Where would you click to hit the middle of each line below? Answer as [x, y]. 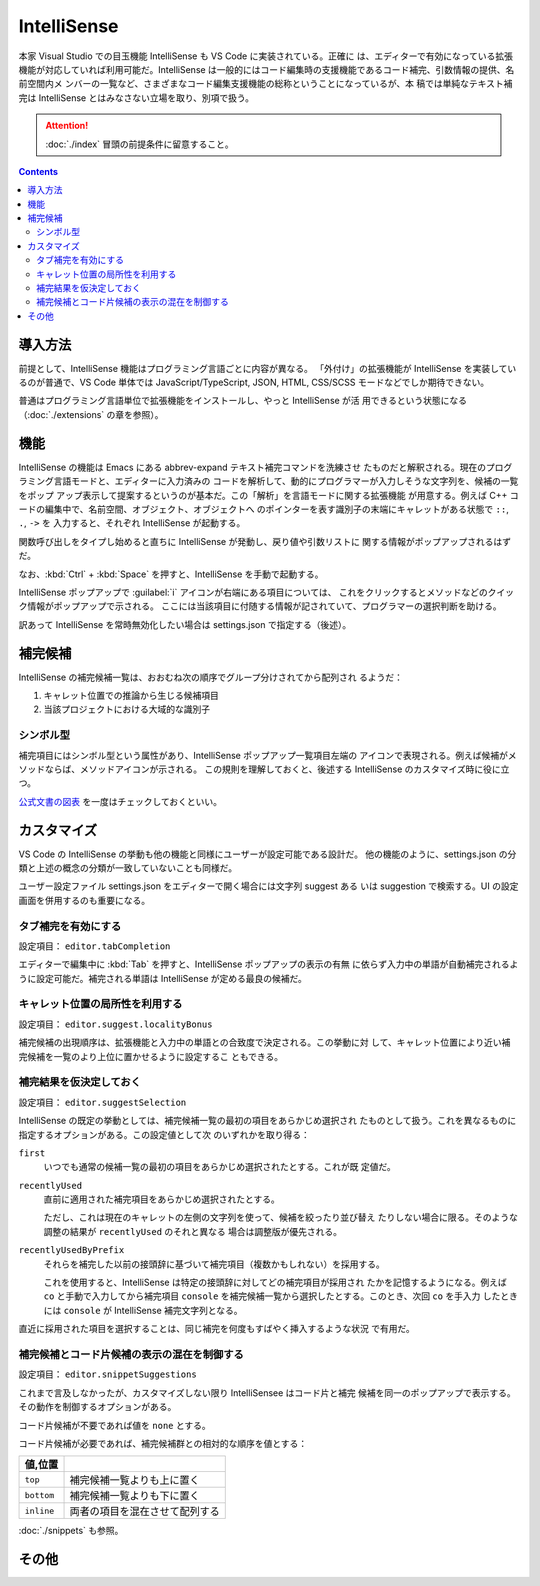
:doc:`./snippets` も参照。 [71, 1531]
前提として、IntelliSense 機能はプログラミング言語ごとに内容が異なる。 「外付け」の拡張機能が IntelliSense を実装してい [267, 368]
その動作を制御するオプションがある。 [97, 1407]
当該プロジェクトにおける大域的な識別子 [126, 709]
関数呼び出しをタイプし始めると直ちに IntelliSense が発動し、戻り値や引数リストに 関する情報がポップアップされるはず [265, 541]
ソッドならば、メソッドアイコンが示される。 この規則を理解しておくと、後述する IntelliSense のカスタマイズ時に [251, 769]
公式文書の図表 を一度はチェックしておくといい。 [120, 801]
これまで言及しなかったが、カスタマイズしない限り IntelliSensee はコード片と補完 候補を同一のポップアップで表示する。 [267, 1392]
